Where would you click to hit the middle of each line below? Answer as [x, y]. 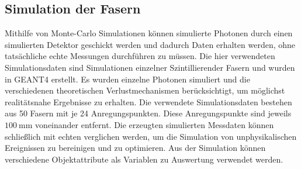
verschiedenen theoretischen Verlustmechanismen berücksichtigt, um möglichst [145, 90]
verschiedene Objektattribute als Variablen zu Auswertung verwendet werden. [144, 159]
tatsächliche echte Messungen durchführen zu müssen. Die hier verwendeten [140, 56]
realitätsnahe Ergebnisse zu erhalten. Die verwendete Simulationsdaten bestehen [148, 101]
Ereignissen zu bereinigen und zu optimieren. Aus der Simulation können [135, 148]
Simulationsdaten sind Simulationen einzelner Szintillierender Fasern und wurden [150, 67]
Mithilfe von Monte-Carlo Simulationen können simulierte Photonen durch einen [149, 33]
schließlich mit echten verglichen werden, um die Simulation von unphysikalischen [151, 136]
